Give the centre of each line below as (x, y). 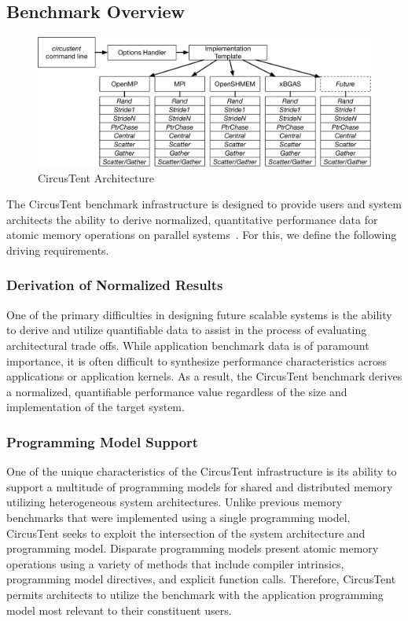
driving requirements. (58, 250)
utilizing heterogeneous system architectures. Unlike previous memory (175, 502)
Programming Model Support (103, 441)
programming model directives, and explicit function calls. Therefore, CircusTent (201, 579)
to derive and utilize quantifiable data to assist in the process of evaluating (187, 330)
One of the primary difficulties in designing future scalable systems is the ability (199, 314)
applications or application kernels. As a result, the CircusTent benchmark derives (204, 376)
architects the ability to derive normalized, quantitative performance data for (192, 219)
